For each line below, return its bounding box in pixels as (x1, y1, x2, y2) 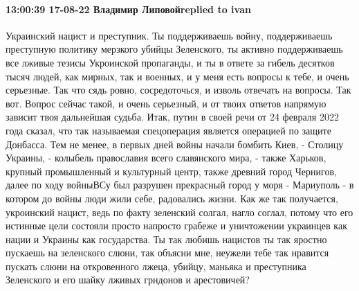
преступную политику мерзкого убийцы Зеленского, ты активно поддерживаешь (6, 42, 343, 56)
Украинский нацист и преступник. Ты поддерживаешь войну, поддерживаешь (6, 28, 333, 42)
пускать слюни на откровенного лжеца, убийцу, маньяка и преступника (6, 258, 306, 273)
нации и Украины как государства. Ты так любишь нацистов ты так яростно (6, 231, 327, 246)
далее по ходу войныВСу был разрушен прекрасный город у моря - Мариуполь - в (6, 177, 354, 192)
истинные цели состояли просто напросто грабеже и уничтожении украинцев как (6, 218, 347, 233)
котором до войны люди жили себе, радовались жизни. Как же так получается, (6, 191, 338, 205)
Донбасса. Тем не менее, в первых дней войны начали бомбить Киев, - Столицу (6, 136, 344, 151)
